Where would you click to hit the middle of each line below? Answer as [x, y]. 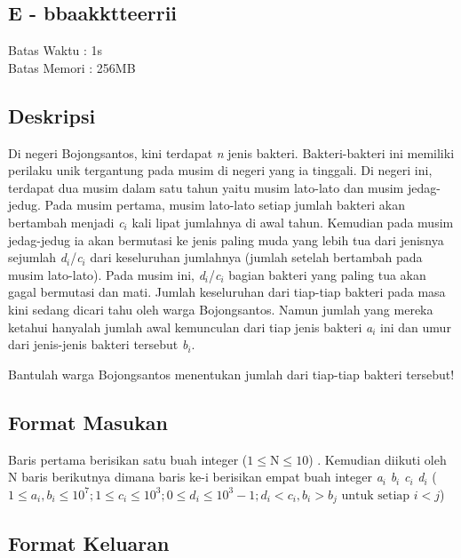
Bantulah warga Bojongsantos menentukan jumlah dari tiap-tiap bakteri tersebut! [231, 374]
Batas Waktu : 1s [56, 50]
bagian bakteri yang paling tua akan [327, 274]
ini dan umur [416, 327]
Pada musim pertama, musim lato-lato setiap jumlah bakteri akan [225, 205]
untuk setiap [376, 495]
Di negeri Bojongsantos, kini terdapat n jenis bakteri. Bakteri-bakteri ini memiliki [231, 152]
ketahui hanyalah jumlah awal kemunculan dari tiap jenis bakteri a [191, 327]
